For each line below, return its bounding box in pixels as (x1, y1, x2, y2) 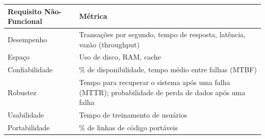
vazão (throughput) (79, 39, 140, 49)
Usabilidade (8, 109, 44, 120)
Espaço (8, 51, 30, 62)
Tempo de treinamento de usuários (79, 109, 188, 120)
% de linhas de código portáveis (79, 122, 178, 132)
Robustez (8, 87, 37, 97)
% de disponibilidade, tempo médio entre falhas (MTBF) (79, 64, 257, 75)
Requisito (8, 6, 42, 16)
